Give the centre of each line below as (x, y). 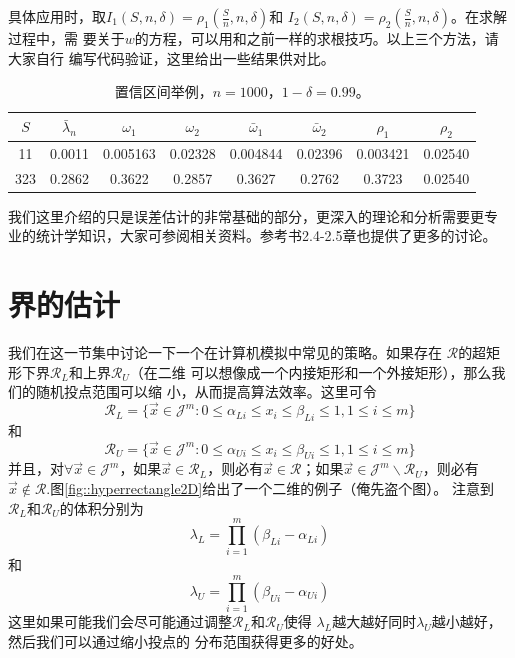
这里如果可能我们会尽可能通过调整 (120, 621)
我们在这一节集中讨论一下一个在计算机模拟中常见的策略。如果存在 (225, 352)
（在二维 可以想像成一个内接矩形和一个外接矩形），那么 (310, 371)
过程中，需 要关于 (66, 38)
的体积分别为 (101, 507)
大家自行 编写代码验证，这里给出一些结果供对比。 (171, 57)
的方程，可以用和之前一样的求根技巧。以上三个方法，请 (316, 38)
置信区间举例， (163, 91)
